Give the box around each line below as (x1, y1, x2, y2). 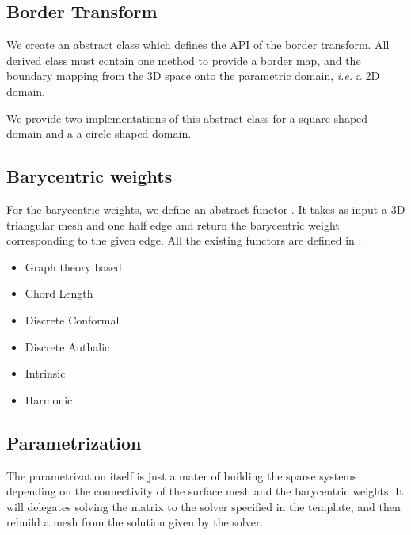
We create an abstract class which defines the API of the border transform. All (6, 36, 390, 53)
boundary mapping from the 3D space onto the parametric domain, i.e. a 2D (6, 67, 380, 84)
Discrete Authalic (25, 338, 110, 355)
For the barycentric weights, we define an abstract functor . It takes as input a (6, 200, 387, 217)
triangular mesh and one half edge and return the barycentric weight (6, 216, 340, 233)
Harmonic (25, 391, 73, 408)
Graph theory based (25, 258, 122, 275)
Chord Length (25, 285, 93, 302)
